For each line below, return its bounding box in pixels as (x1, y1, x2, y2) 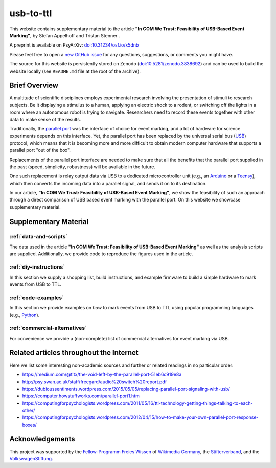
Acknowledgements (9, 435, 75, 443)
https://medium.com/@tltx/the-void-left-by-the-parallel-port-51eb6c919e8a (22, 371, 182, 377)
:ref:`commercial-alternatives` (9, 325, 87, 332)
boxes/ (22, 421, 37, 428)
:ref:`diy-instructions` (9, 263, 65, 271)
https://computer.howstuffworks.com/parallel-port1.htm (22, 393, 140, 399)
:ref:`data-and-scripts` (9, 233, 68, 240)
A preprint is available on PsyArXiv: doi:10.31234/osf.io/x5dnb (9, 42, 139, 48)
